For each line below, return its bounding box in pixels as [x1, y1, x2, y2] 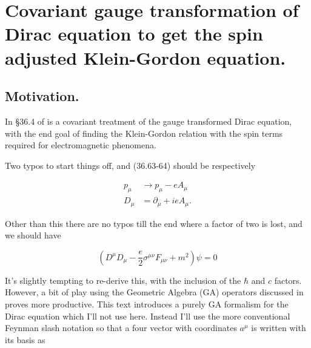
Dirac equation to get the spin [5, 21, 263, 46]
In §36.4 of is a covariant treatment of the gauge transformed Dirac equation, [5, 114, 292, 127]
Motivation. [5, 87, 79, 105]
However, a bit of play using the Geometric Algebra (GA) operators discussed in [5, 286, 304, 298]
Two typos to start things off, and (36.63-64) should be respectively [5, 159, 256, 171]
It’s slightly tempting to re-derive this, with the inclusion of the [5, 274, 241, 286]
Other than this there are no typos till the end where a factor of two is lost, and [5, 217, 303, 229]
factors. [274, 274, 302, 286]
